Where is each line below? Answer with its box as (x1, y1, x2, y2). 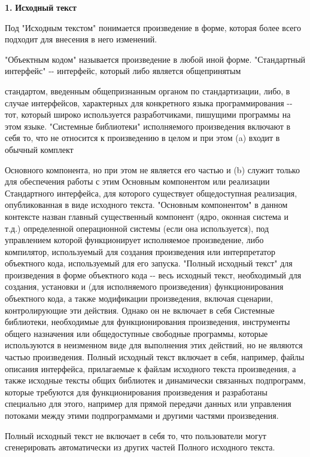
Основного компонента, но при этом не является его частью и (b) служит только (5, 163, 300, 176)
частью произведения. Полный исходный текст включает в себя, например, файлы (5, 351, 305, 363)
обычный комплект (5, 143, 74, 155)
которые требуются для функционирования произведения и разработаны (5, 385, 268, 398)
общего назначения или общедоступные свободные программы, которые (5, 327, 268, 339)
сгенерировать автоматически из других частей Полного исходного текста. (5, 441, 275, 453)
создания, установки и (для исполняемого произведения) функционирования (5, 280, 284, 293)
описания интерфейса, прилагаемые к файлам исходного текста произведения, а (5, 362, 296, 375)
